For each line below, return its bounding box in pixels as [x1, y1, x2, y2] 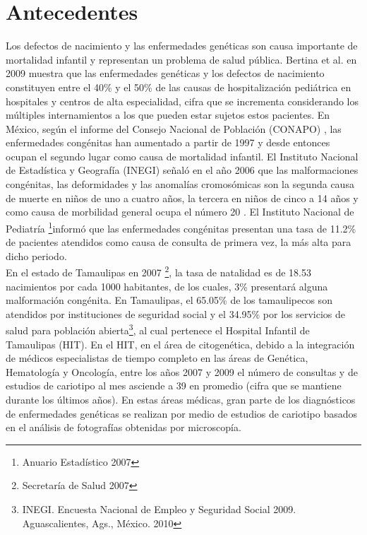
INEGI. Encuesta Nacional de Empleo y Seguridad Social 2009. [22, 501, 296, 516]
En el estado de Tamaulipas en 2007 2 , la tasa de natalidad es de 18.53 [6, 263, 311, 279]
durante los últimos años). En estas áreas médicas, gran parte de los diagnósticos [6, 392, 356, 406]
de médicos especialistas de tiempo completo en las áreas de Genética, [6, 351, 308, 365]
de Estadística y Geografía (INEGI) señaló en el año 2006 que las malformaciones [6, 163, 359, 177]
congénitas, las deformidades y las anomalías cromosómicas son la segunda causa [6, 177, 354, 192]
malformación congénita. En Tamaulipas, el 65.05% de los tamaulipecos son [6, 293, 332, 307]
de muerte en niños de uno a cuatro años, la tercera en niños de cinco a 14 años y [6, 190, 359, 205]
